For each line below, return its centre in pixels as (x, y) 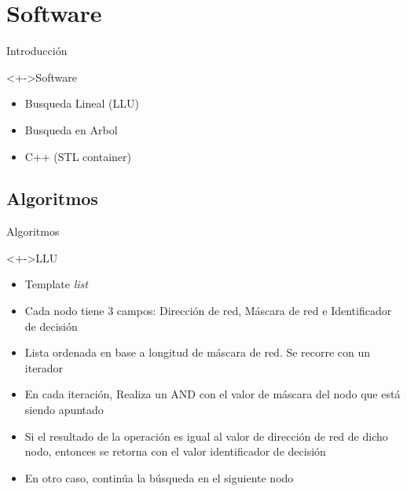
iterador (44, 367)
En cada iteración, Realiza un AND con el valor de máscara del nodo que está (213, 394)
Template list (56, 284)
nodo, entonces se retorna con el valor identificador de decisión (175, 451)
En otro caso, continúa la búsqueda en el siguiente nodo (159, 477)
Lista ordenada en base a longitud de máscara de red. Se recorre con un (198, 352)
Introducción (37, 51)
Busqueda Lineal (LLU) (82, 103)
